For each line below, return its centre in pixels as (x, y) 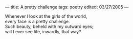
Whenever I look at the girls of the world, (46, 16)
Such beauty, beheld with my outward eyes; (49, 26)
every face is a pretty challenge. (37, 21)
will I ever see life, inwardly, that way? (43, 32)
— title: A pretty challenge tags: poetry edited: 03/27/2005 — (67, 7)
